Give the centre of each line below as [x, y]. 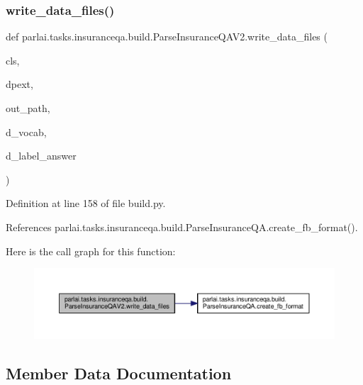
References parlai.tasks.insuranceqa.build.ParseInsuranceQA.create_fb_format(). [182, 227]
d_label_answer [41, 156]
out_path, [28, 108]
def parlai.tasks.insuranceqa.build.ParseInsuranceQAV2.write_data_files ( [167, 37]
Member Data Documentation [119, 373]
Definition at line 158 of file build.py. [86, 203]
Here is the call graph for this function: [91, 251]
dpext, [19, 84]
